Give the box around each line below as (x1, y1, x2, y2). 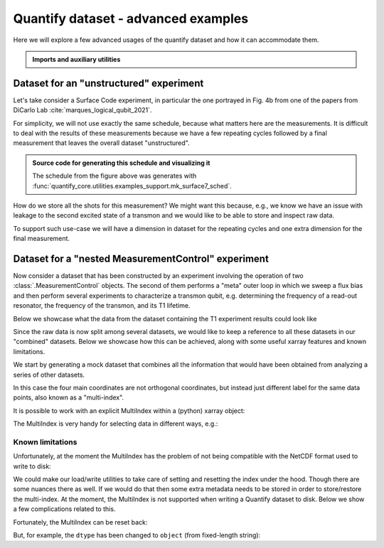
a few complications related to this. (13, 505, 116, 513)
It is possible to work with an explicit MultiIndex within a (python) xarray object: (13, 406, 245, 415)
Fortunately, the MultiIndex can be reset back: (13, 517, 148, 526)
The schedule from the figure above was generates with (32, 171, 197, 181)
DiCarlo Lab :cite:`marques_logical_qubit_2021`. (13, 106, 152, 114)
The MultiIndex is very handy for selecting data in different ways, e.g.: (13, 419, 218, 428)
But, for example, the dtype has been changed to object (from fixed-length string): (13, 531, 261, 539)
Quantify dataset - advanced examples (13, 11, 249, 26)
